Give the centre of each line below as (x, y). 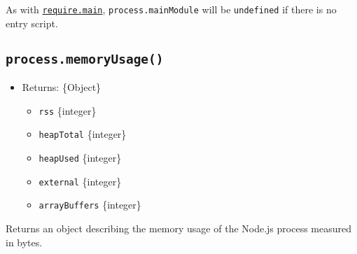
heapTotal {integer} (83, 134)
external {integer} (80, 181)
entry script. (32, 23)
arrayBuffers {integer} (90, 205)
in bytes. (24, 242)
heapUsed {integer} (80, 157)
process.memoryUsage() (85, 59)
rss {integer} (68, 110)
